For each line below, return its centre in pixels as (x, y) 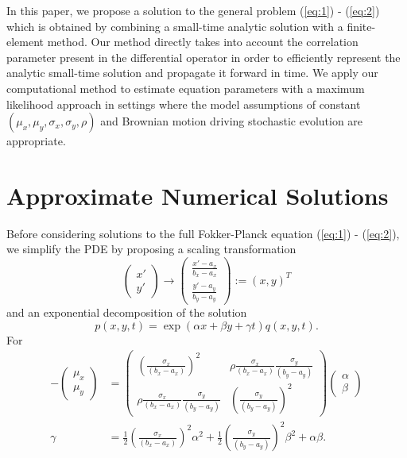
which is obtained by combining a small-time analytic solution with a (175, 26)
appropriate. (36, 141)
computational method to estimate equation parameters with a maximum (186, 88)
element (25, 42)
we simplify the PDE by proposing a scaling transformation (151, 249)
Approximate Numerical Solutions (198, 195)
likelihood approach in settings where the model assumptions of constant (184, 104)
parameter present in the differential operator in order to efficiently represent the (203, 57)
